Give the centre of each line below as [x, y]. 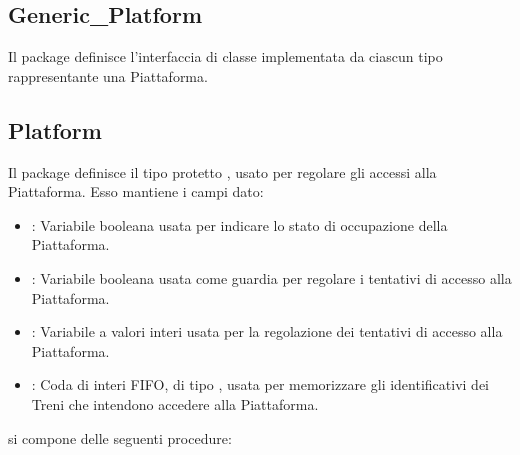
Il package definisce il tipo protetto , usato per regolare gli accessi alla [222, 171]
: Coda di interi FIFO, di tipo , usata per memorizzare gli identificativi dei [260, 384]
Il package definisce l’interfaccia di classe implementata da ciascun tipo [225, 56]
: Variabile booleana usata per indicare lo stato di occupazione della [239, 224]
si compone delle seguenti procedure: [120, 437]
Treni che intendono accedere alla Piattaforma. [175, 403]
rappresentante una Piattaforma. [108, 75]
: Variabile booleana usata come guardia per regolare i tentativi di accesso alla [271, 277]
